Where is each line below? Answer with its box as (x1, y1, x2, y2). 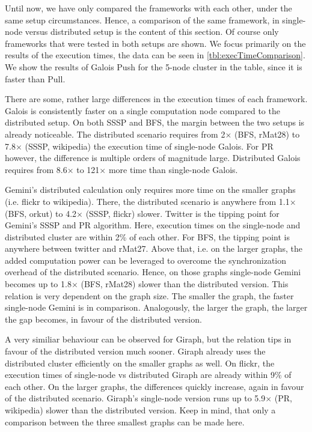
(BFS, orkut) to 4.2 (5, 207, 77, 219)
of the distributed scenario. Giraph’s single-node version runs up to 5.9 (5, 392, 266, 404)
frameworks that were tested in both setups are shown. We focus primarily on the (5, 37, 306, 49)
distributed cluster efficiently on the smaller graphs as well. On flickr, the (5, 356, 275, 369)
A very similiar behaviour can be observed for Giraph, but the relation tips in (5, 333, 292, 345)
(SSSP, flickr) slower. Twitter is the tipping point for (85, 207, 280, 219)
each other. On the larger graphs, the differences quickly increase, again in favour (5, 380, 304, 392)
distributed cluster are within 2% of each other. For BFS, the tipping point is (5, 230, 290, 243)
